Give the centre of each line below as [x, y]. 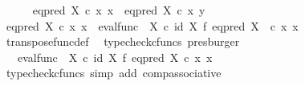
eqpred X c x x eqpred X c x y [119, 10]
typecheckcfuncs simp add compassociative [114, 73]
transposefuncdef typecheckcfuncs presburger [123, 41]
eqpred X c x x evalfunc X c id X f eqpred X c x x [152, 25]
